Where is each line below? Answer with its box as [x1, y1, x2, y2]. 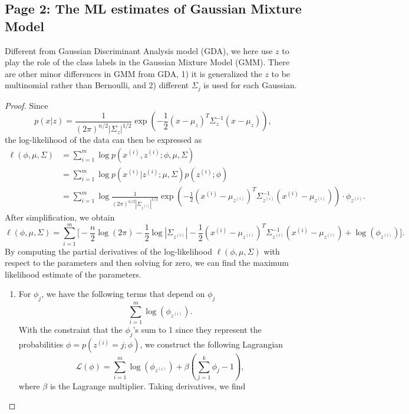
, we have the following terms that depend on [41, 288, 205, 300]
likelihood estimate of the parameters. [5, 268, 141, 280]
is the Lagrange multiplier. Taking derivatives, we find [50, 379, 246, 392]
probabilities [18, 338, 64, 350]
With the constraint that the [18, 323, 123, 336]
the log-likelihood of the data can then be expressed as [5, 133, 202, 146]
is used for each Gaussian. [203, 79, 297, 91]
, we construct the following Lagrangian [140, 338, 283, 350]
